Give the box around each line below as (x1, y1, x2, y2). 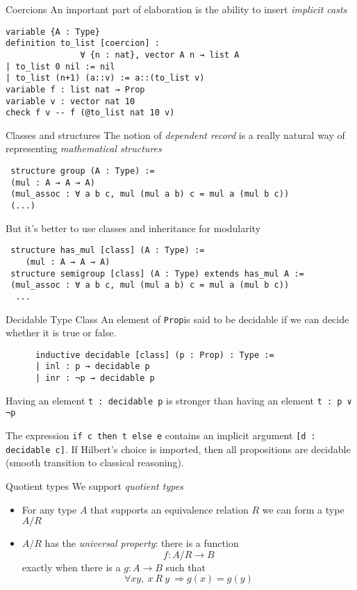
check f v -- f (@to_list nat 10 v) (6, 108, 175, 118)
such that (165, 559, 206, 574)
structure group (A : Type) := (10, 166, 155, 177)
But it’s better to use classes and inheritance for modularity (6, 220, 261, 235)
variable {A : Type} (6, 26, 101, 37)
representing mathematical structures (6, 141, 162, 156)
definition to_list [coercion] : (6, 38, 160, 49)
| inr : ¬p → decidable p (35, 373, 155, 384)
